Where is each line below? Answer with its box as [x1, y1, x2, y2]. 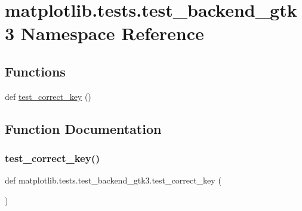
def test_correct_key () [5, 90, 91, 102]
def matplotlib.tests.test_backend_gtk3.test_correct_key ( [5, 174, 221, 186]
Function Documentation [5, 119, 162, 137]
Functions [5, 62, 66, 80]
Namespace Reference [20, 21, 204, 45]
